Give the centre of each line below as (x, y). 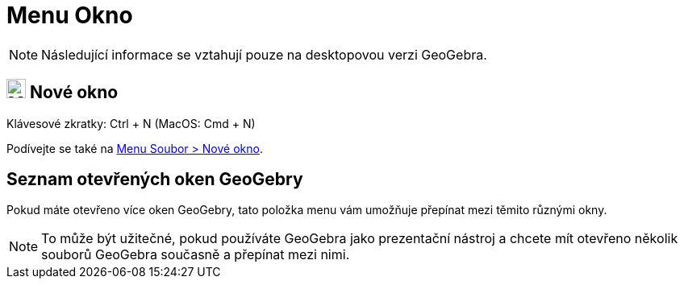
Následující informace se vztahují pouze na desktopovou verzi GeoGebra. (264, 54)
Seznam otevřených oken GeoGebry (155, 180)
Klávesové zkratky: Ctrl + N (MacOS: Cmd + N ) (131, 123)
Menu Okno (70, 15)
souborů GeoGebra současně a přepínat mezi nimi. (196, 255)
